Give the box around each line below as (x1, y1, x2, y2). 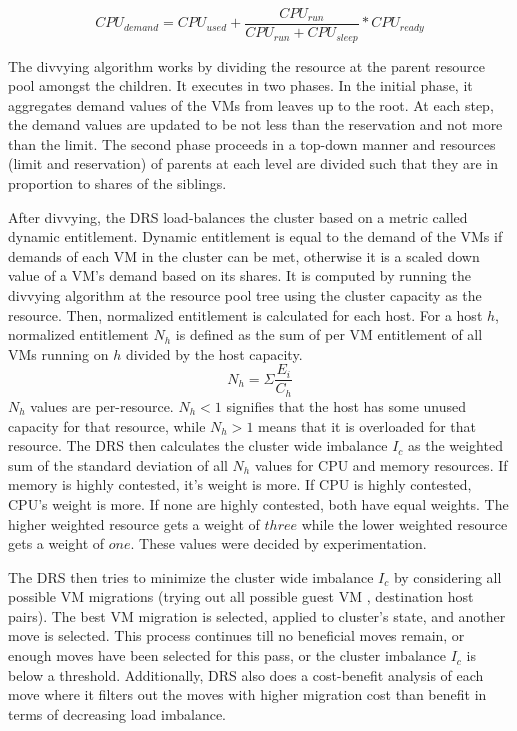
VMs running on (8, 343, 109, 364)
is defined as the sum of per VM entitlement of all (175, 324, 483, 345)
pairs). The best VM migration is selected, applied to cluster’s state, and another (8, 605, 506, 626)
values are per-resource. (30, 395, 174, 416)
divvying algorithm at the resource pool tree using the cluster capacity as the (8, 285, 482, 306)
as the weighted (408, 435, 503, 456)
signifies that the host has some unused (226, 395, 467, 416)
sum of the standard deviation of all (8, 454, 228, 475)
